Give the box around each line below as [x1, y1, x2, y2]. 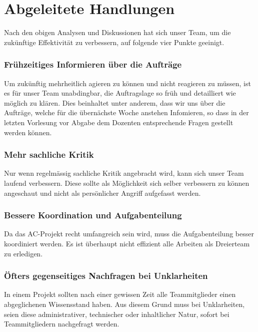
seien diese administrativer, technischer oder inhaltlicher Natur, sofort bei [4, 308, 229, 319]
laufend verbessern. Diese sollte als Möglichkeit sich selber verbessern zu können [4, 177, 249, 188]
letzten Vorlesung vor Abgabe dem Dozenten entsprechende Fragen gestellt [4, 117, 233, 127]
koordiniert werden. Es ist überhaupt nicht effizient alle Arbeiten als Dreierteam [4, 238, 250, 248]
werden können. [4, 127, 52, 137]
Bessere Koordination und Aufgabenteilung [4, 209, 182, 221]
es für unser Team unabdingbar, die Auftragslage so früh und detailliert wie [4, 88, 236, 98]
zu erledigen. [4, 248, 43, 258]
